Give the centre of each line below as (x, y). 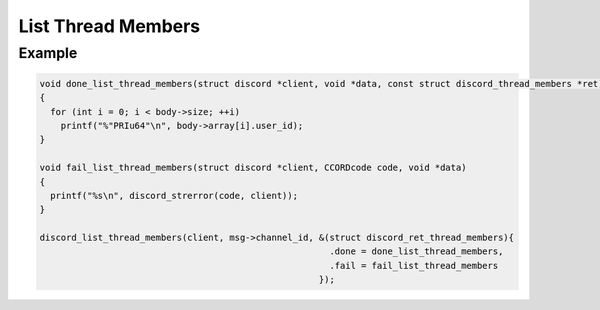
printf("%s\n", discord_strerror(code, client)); (174, 195)
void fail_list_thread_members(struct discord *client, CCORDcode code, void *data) (253, 168)
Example (48, 53)
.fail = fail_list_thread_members (414, 265)
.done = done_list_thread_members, (416, 251)
